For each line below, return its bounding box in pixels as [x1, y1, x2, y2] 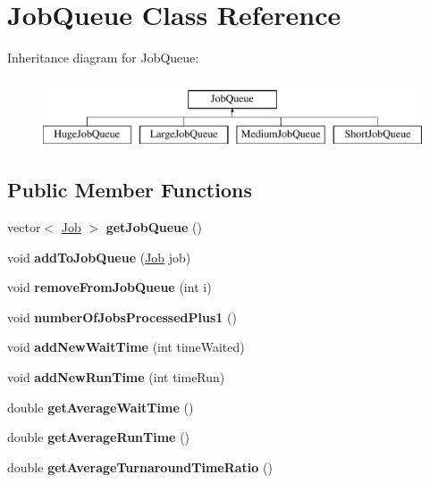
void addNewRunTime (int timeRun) [7, 368, 225, 387]
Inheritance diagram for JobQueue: [7, 48, 199, 67]
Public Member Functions [7, 176, 252, 204]
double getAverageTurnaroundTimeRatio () [7, 457, 273, 476]
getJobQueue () [105, 218, 202, 237]
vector [7, 218, 41, 237]
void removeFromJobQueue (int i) [7, 278, 212, 296]
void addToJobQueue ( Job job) [7, 247, 191, 266]
